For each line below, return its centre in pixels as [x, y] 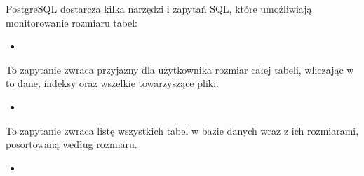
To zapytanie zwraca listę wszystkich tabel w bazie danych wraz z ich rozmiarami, [182, 130]
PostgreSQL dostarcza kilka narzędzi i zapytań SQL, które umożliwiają [159, 8]
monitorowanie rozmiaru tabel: [72, 22]
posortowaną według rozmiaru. [72, 144]
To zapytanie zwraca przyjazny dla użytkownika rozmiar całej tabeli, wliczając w [180, 69]
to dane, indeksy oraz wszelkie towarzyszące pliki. [112, 83]
